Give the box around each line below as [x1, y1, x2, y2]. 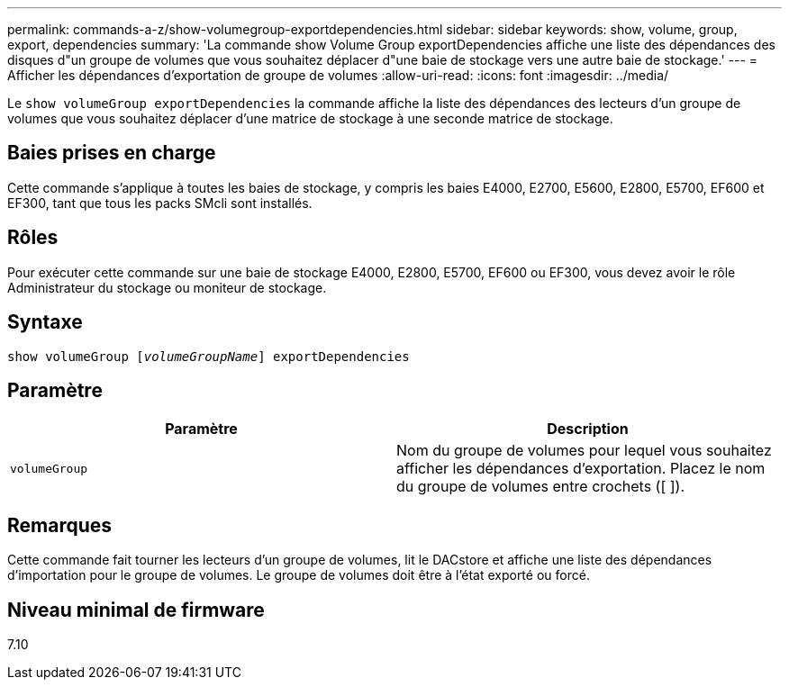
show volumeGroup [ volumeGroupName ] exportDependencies [7, 348, 410, 364]
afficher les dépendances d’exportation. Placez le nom [396, 459, 766, 478]
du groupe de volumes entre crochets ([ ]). [396, 477, 685, 496]
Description [547, 420, 629, 438]
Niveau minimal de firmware [7, 598, 265, 621]
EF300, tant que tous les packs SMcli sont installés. [7, 194, 313, 211]
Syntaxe [7, 311, 83, 334]
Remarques [7, 513, 113, 537]
